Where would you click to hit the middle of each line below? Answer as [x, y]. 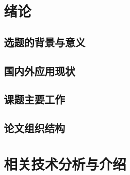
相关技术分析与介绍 [65, 164]
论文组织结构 [34, 128]
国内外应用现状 [40, 70]
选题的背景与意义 [45, 42]
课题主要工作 [34, 99]
